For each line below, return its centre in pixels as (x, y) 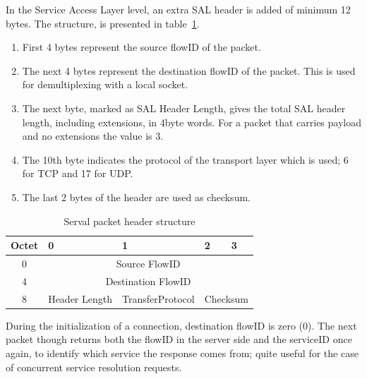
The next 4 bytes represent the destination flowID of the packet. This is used (189, 70)
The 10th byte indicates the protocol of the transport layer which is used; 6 (185, 159)
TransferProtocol (158, 298)
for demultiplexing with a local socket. (105, 84)
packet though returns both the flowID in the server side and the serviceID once (179, 339)
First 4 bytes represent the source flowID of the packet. (142, 47)
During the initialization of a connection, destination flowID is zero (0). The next (181, 325)
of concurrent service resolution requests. (94, 367)
